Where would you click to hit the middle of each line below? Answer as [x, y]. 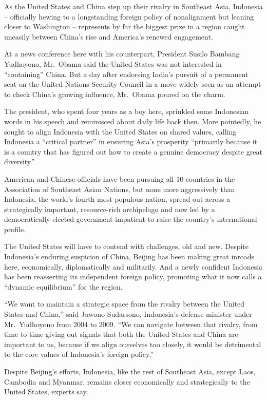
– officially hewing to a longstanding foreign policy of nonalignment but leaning [129, 16]
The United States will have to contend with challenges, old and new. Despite [127, 246]
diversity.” [20, 161]
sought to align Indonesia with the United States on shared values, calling [120, 131]
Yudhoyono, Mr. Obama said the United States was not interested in [113, 63]
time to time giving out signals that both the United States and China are [121, 334]
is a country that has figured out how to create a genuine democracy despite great [133, 151]
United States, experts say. [46, 392]
